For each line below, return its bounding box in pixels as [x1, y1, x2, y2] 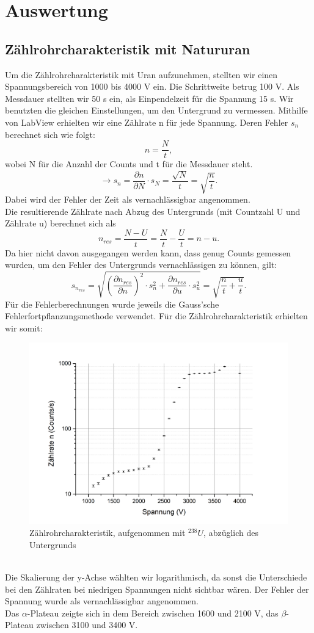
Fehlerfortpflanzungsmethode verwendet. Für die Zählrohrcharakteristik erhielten [5, 309, 308, 322]
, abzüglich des [203, 526, 259, 539]
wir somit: [5, 321, 43, 334]
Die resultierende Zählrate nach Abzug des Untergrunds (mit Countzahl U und [5, 204, 301, 217]
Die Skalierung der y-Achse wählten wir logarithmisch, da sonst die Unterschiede [5, 571, 307, 584]
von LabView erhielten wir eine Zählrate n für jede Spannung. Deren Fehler [5, 115, 288, 128]
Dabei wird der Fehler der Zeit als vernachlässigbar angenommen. [5, 192, 250, 205]
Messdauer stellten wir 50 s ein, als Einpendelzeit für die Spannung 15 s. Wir [5, 92, 294, 104]
